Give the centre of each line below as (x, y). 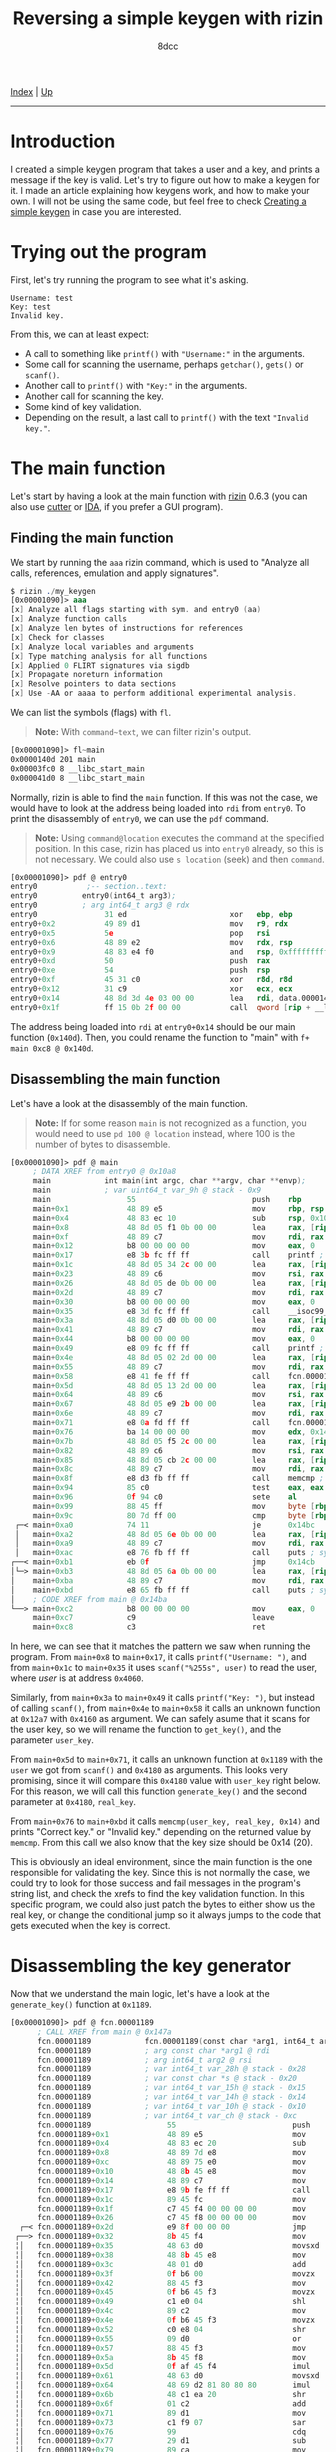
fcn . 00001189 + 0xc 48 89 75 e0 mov (171, 2162)
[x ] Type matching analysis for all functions (109, 656)
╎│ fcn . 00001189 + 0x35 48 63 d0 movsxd (167, 2246)
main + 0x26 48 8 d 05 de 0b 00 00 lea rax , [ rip (180, 1283)
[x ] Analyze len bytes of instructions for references (127, 628)
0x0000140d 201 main (53, 759)
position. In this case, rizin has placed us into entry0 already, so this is (179, 848)
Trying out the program (108, 252)
